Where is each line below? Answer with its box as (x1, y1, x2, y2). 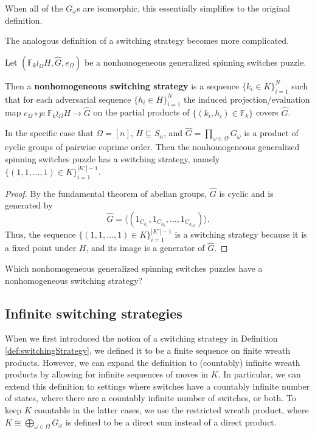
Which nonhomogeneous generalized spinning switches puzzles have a (5, 262, 263, 275)
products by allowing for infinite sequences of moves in (5, 368, 209, 381)
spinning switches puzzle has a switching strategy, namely (5, 152, 220, 165)
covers (255, 106, 279, 119)
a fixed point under (5, 241, 77, 254)
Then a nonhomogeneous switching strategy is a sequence (5, 79, 240, 92)
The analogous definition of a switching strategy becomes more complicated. (5, 34, 289, 47)
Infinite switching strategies (5, 303, 182, 322)
